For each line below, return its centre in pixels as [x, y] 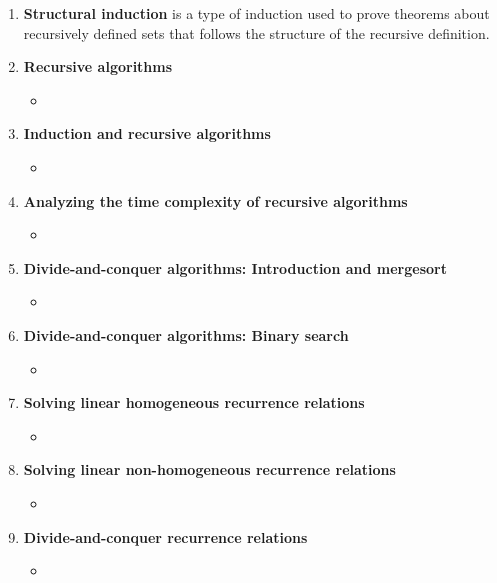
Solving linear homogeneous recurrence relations [194, 402]
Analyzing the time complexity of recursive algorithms [215, 200]
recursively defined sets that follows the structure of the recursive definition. [256, 32]
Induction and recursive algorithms [147, 133]
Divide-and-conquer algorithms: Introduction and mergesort [235, 267]
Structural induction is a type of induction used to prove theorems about [256, 13]
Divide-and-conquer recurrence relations [165, 536]
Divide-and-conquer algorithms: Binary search [186, 334]
